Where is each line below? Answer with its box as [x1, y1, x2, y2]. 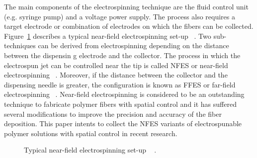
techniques [4, 40, 36, 51]
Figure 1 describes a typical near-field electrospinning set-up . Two [4, 30, 211, 41]
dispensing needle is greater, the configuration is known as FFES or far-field [4, 79, 236, 89]
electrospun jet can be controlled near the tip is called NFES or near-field [4, 60, 228, 70]
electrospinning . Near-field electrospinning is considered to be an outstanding [4, 89, 245, 99]
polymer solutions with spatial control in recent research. [4, 128, 177, 138]
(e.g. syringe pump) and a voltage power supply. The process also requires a [4, 11, 235, 21]
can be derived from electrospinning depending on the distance [38, 40, 229, 51]
